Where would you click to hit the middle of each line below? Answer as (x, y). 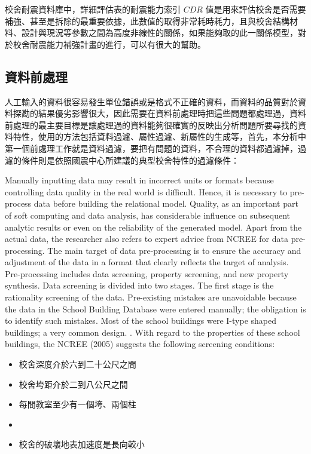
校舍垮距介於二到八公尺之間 (73, 384)
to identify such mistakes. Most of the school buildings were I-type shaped (141, 320)
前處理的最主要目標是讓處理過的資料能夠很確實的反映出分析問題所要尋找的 (151, 125)
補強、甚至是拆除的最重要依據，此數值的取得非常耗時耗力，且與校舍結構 (147, 21)
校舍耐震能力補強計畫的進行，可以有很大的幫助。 (109, 44)
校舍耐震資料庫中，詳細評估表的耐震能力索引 (93, 9)
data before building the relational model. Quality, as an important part (166, 203)
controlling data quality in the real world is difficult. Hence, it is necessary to (146, 191)
